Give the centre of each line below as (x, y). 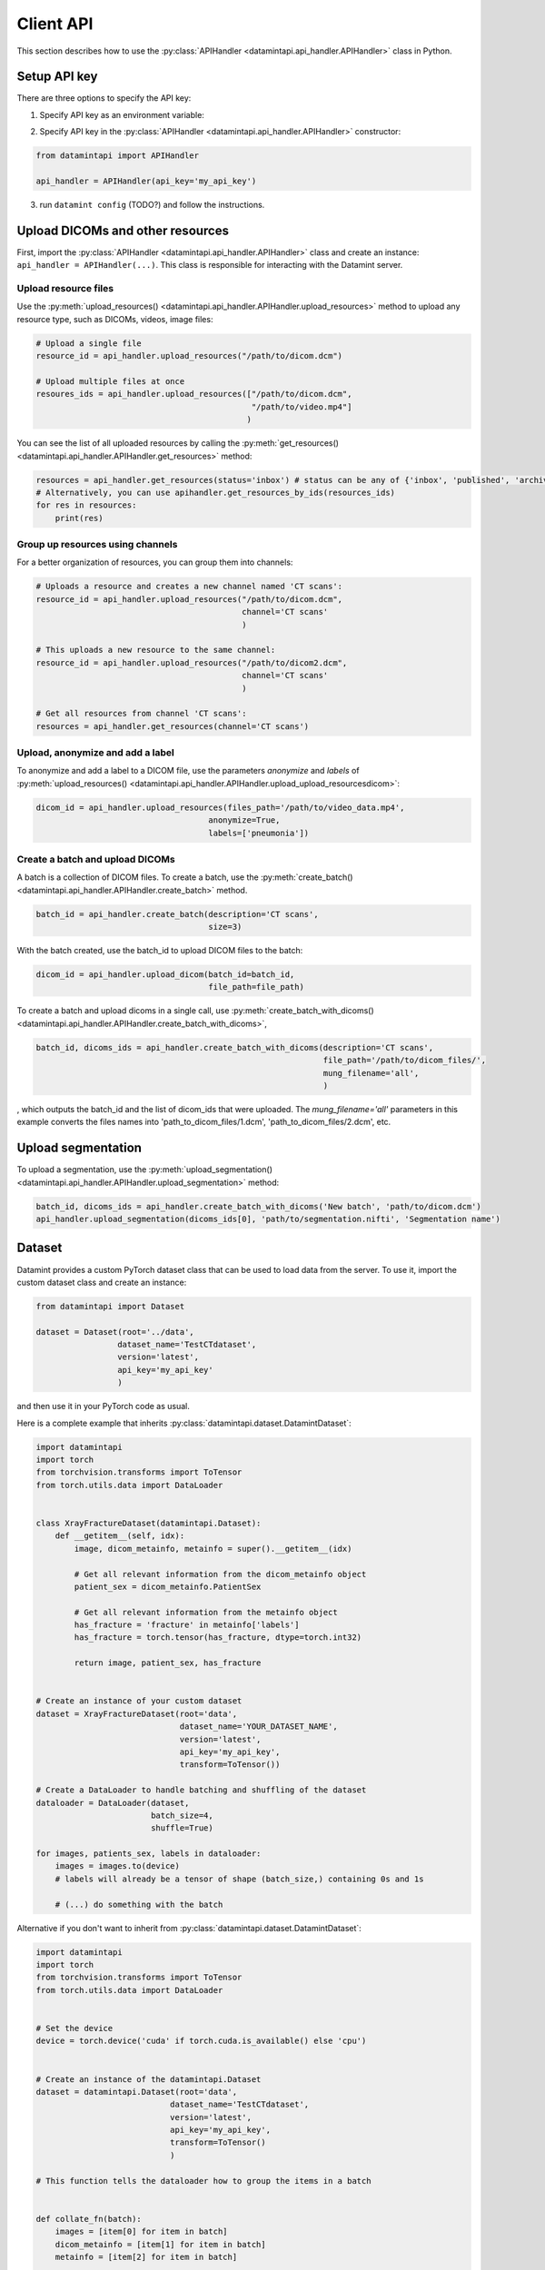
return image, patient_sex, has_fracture (168, 1663)
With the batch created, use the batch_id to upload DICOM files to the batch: (160, 951)
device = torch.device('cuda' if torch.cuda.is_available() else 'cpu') (201, 2041)
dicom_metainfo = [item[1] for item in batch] (161, 2244)
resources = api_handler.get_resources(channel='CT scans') (173, 726)
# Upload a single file (89, 343)
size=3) (225, 927)
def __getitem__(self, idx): (120, 1536)
